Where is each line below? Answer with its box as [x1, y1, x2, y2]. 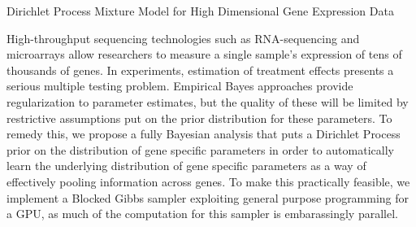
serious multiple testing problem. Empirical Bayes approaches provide [6, 77, 353, 94]
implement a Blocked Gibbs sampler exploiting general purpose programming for [6, 189, 409, 206]
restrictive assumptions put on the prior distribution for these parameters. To [6, 109, 392, 126]
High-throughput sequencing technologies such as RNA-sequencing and [6, 29, 360, 46]
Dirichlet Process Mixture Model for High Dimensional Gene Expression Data [6, 2, 394, 19]
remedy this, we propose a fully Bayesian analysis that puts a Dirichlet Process [6, 125, 401, 142]
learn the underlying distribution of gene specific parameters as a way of [6, 157, 366, 174]
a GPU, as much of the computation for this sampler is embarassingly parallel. [6, 205, 398, 222]
